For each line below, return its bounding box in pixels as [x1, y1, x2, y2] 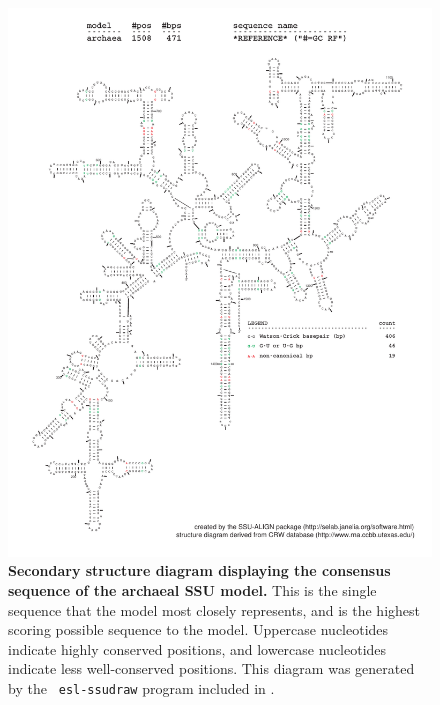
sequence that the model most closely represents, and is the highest [8, 599, 421, 620]
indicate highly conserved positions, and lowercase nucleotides [8, 638, 387, 659]
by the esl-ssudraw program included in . [8, 678, 275, 699]
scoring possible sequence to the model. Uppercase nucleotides [8, 619, 389, 640]
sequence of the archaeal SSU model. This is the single [8, 580, 377, 601]
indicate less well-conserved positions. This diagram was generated [8, 658, 415, 679]
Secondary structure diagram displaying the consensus [8, 560, 391, 581]
